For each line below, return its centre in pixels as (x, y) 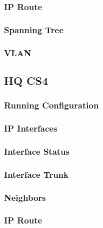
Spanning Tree (34, 29)
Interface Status (37, 151)
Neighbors (25, 197)
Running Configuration (51, 105)
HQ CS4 (26, 80)
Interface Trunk (36, 174)
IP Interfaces (31, 128)
